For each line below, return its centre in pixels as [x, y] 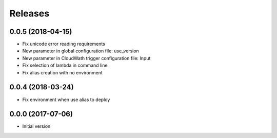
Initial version [36, 126]
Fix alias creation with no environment [62, 72]
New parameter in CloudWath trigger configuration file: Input [86, 58]
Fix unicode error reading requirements [64, 44]
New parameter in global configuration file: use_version [81, 51]
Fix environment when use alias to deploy [66, 100]
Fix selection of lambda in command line [65, 65]
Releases [29, 13]
